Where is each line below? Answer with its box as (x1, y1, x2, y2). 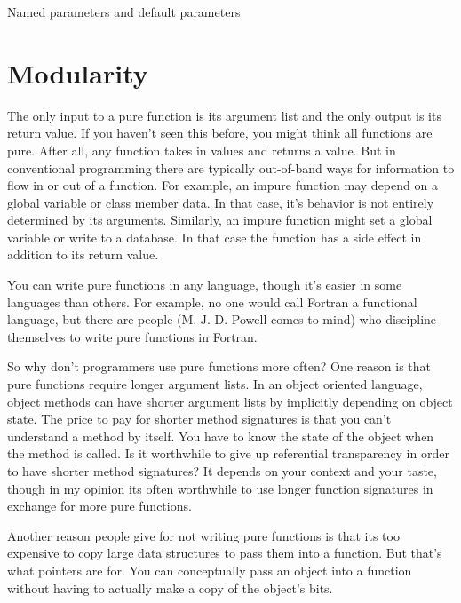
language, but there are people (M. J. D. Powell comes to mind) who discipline (7, 310, 437, 329)
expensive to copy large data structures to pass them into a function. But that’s (7, 543, 442, 562)
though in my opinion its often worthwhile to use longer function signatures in (7, 479, 433, 497)
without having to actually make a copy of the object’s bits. (7, 578, 333, 597)
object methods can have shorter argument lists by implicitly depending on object (7, 392, 453, 410)
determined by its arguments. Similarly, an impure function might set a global (7, 210, 433, 229)
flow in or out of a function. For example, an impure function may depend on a (7, 176, 438, 194)
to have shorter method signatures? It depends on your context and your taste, (7, 462, 437, 480)
